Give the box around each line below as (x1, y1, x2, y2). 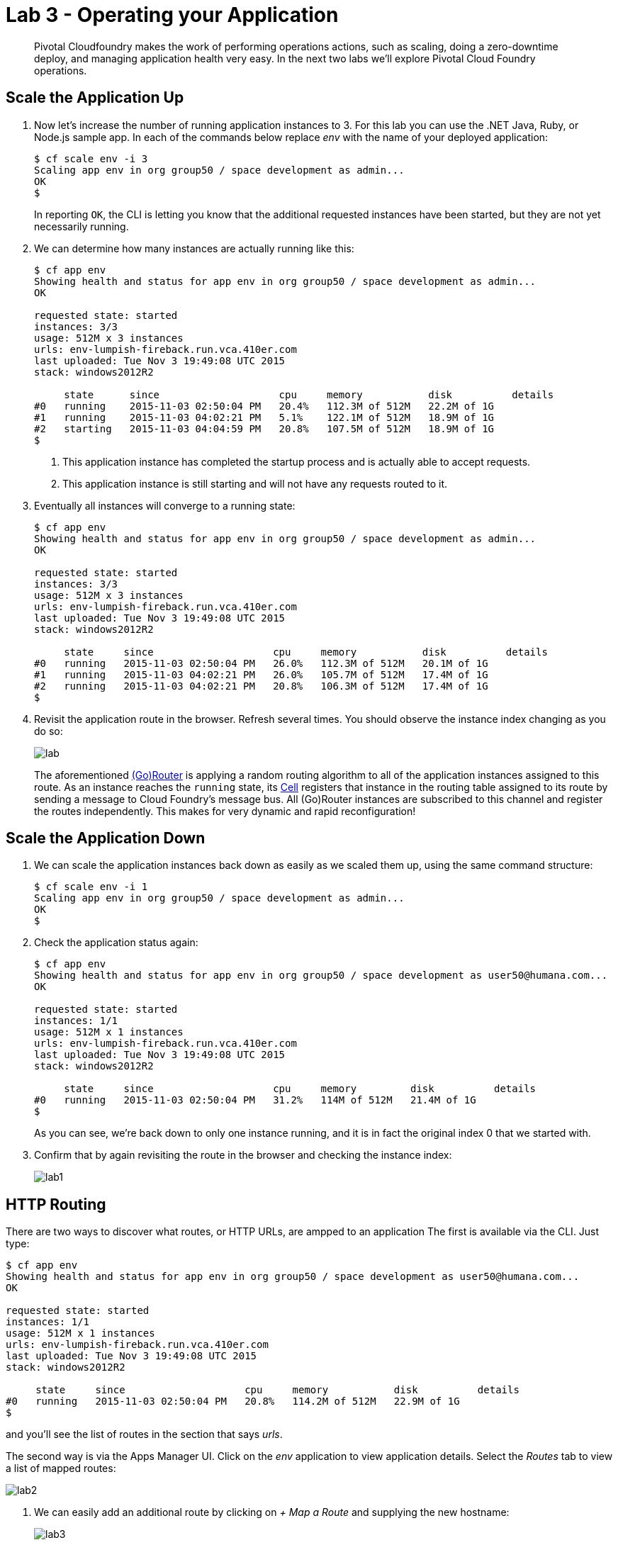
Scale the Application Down (6, 829, 206, 848)
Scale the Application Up (6, 89, 184, 107)
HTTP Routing (6, 1195, 106, 1213)
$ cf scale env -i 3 (34, 152, 148, 164)
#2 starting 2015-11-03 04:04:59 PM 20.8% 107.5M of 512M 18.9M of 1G (34, 422, 495, 434)
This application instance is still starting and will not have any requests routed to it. (62, 477, 448, 490)
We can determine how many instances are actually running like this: (34, 242, 354, 254)
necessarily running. (34, 220, 129, 232)
